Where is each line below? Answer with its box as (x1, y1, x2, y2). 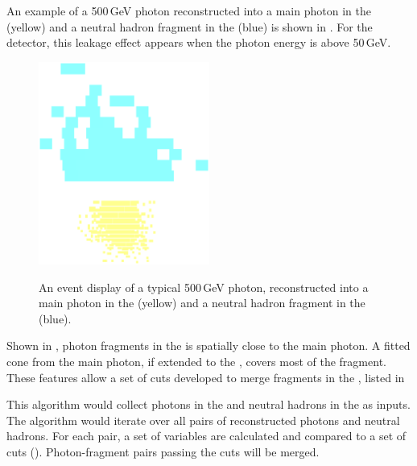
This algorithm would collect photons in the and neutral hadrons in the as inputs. (6, 396, 411, 413)
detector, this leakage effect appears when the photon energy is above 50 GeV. (6, 34, 391, 51)
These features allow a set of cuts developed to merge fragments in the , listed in (6, 368, 405, 385)
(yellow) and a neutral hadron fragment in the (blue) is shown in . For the (6, 18, 373, 35)
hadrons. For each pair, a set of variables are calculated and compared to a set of (6, 427, 407, 444)
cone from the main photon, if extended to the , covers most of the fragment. (6, 353, 386, 369)
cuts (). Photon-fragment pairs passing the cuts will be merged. (6, 443, 320, 460)
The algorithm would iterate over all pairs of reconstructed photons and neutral (6, 411, 400, 428)
